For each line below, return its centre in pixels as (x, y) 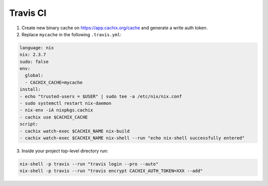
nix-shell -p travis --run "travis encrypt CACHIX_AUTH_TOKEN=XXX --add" (111, 171)
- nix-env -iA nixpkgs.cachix (56, 110)
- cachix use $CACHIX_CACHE (54, 117)
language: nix (37, 48)
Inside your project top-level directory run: (65, 151)
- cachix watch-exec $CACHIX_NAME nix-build (75, 131)
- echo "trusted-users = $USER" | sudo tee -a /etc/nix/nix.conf (101, 96)
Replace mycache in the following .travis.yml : (71, 34)
